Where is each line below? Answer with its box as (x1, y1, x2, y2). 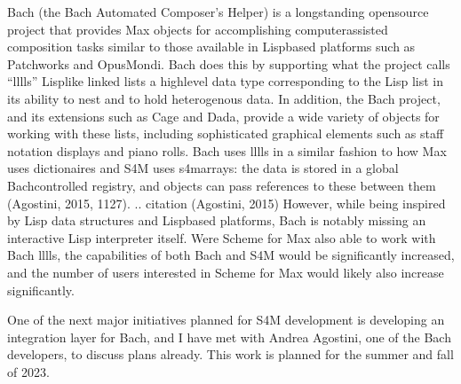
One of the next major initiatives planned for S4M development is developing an (7, 310, 445, 329)
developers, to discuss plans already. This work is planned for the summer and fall (7, 345, 454, 364)
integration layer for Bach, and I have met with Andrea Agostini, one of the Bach (7, 327, 451, 346)
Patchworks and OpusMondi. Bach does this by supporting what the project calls (7, 54, 450, 73)
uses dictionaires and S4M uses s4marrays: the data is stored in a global (7, 159, 399, 177)
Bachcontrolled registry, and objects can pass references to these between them (7, 176, 436, 194)
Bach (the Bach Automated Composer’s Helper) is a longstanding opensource (7, 3, 429, 20)
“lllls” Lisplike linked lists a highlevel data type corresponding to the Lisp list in (7, 72, 444, 90)
